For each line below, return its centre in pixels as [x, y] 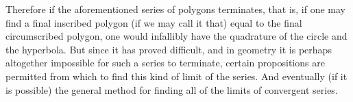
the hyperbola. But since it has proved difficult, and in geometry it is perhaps [169, 49]
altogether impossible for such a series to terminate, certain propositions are [165, 63]
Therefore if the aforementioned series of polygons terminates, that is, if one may [176, 9]
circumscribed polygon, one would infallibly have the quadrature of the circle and [176, 36]
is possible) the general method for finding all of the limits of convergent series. [172, 89]
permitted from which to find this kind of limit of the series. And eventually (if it [176, 76]
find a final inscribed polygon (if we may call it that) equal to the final [154, 22]
